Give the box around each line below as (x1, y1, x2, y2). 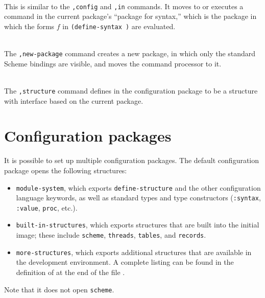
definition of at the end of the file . (16, 267, 125, 278)
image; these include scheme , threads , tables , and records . (16, 230, 206, 240)
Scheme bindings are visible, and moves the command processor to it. (4, 58, 222, 68)
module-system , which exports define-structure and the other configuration (16, 182, 261, 193)
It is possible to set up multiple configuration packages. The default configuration (4, 155, 259, 166)
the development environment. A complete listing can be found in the (16, 257, 234, 267)
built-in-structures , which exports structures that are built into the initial (16, 219, 259, 230)
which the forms (4, 20, 55, 31)
